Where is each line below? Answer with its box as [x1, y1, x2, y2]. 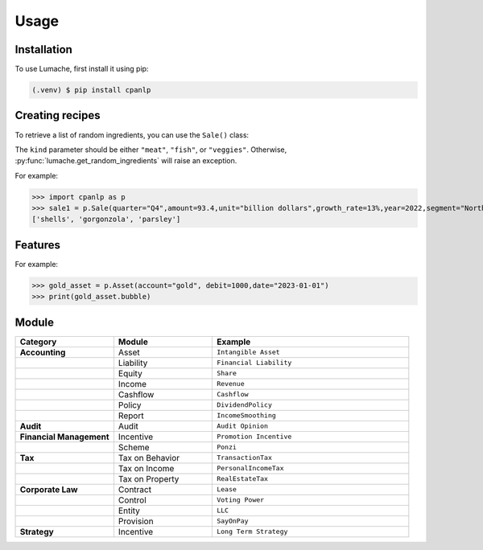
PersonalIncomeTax [216, 464, 285, 473]
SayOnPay [216, 517, 249, 526]
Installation [14, 43, 72, 56]
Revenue [216, 380, 245, 388]
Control [118, 495, 147, 506]
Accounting [19, 347, 66, 358]
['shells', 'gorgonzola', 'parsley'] [31, 215, 181, 224]
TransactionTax [216, 454, 273, 462]
